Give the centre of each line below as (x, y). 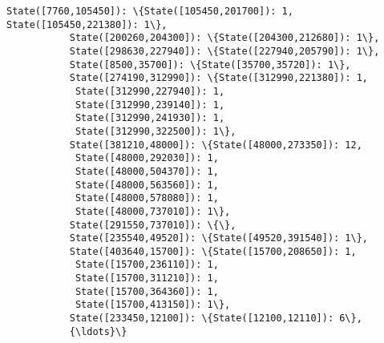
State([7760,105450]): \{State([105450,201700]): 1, (150, 11)
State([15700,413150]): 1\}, (153, 305)
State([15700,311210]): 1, (147, 278)
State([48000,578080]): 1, (147, 198)
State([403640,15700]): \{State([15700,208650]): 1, (213, 251)
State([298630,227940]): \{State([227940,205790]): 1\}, (224, 51)
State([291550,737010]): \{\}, (153, 225)
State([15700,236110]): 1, (147, 265)
